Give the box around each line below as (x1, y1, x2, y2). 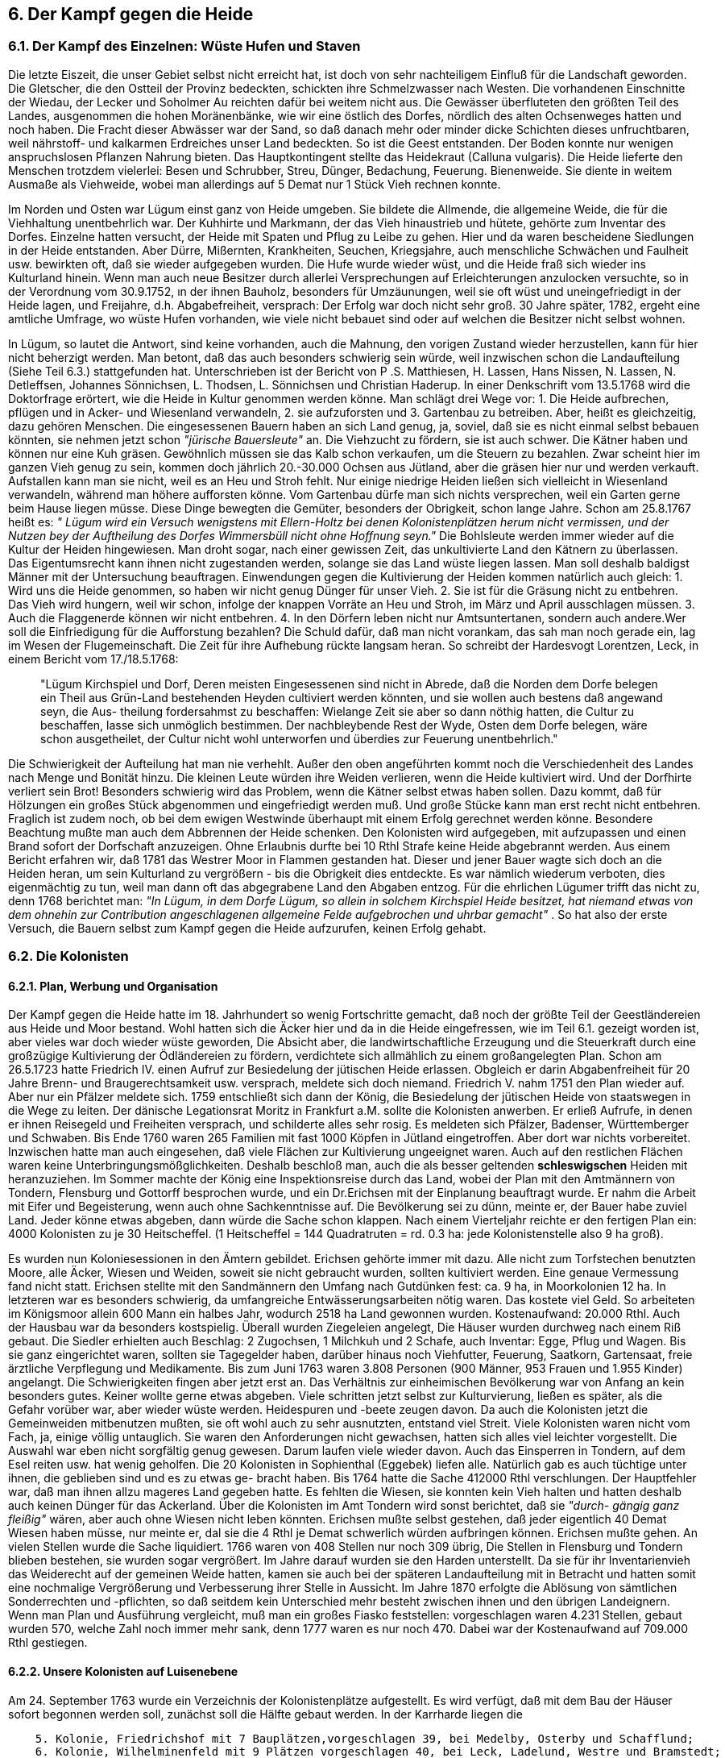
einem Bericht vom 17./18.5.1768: (8, 651, 179, 666)
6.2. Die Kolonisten (8, 948, 129, 965)
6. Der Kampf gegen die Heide (8, 4, 254, 24)
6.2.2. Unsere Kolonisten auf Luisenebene (8, 1664, 238, 1678)
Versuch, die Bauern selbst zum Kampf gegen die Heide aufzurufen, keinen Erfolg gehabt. (8, 921, 487, 935)
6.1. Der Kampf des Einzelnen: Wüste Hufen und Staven (8, 38, 361, 55)
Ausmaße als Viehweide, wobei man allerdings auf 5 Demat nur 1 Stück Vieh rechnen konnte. (8, 177, 501, 191)
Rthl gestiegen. (8, 1635, 88, 1650)
